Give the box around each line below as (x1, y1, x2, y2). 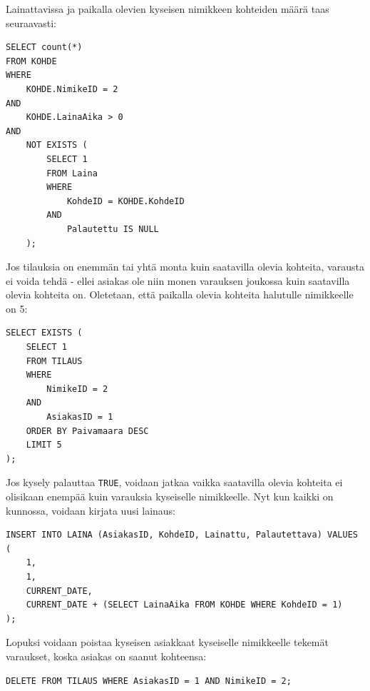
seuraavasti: (6, 15, 56, 30)
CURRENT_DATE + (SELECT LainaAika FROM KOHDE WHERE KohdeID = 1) (26, 600, 343, 610)
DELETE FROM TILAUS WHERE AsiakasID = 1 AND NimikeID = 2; (6, 675, 292, 686)
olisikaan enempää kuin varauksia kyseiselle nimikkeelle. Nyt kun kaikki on (6, 489, 334, 504)
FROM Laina (46, 168, 98, 178)
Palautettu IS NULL (66, 223, 159, 234)
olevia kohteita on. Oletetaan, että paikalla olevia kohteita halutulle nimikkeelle (6, 287, 354, 302)
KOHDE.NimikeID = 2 (26, 84, 118, 94)
